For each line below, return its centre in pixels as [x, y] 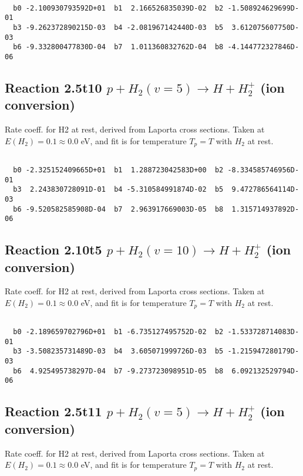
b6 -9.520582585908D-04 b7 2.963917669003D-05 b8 [118, 209]
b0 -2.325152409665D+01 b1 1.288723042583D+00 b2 [118, 170]
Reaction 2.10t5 [53, 249]
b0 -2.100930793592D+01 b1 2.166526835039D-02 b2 [118, 8]
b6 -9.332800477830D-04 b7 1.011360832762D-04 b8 [118, 47]
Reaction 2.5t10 [53, 87]
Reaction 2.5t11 [53, 411]
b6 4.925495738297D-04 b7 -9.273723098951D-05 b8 [118, 371]
